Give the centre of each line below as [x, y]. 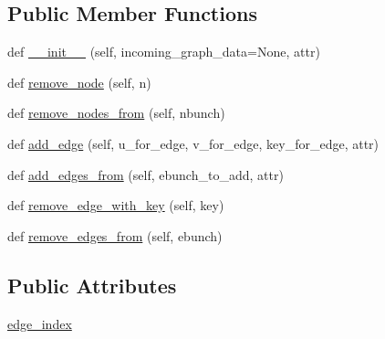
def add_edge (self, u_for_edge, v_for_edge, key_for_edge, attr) [193, 143]
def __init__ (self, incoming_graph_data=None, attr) [164, 52]
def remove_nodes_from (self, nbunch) [116, 113]
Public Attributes [92, 285]
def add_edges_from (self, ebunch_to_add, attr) [146, 174]
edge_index [40, 323]
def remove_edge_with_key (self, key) [116, 205]
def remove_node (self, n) [79, 82]
